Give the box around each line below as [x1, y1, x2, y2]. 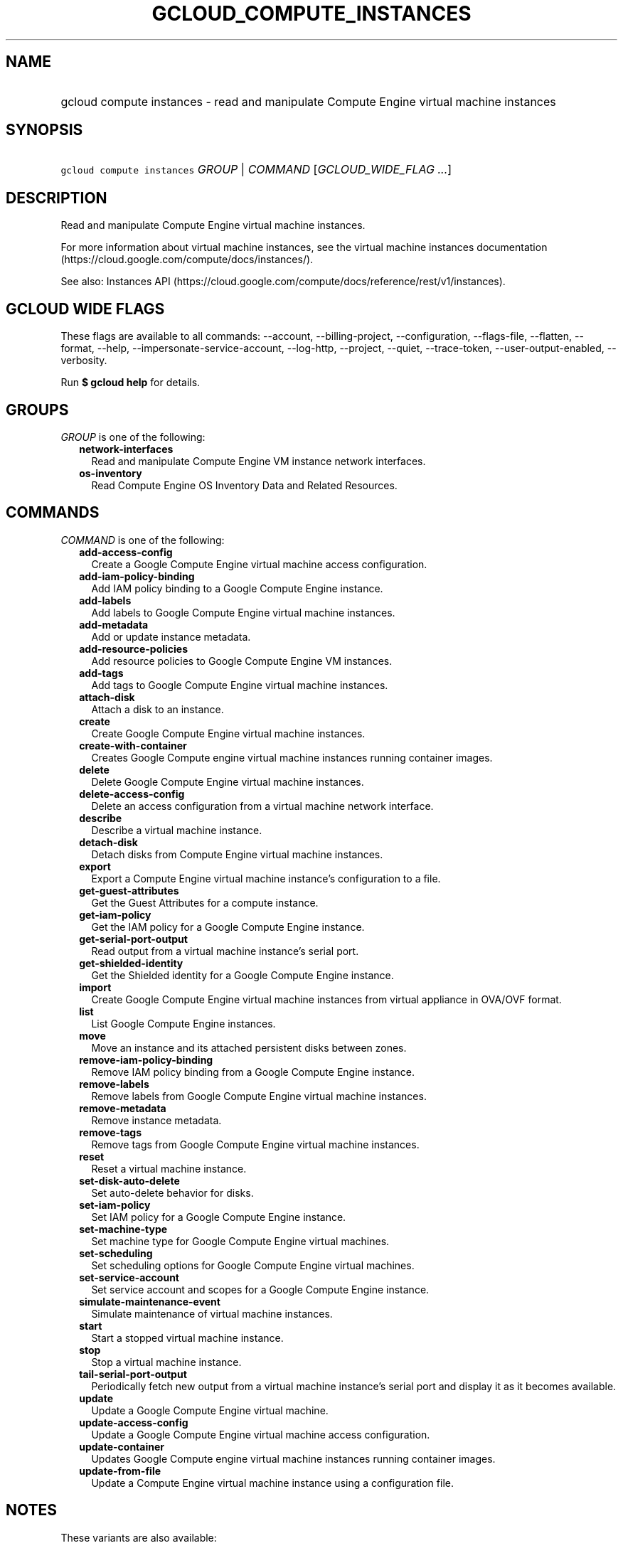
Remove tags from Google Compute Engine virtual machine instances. [91, 1138, 420, 1151]
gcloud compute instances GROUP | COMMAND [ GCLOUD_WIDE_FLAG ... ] [60, 162, 452, 177]
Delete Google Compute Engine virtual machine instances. [91, 775, 364, 788]
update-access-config [79, 1416, 188, 1429]
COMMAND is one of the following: [60, 533, 225, 546]
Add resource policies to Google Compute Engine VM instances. [91, 654, 393, 667]
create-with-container [79, 739, 187, 752]
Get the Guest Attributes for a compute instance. [91, 896, 319, 909]
